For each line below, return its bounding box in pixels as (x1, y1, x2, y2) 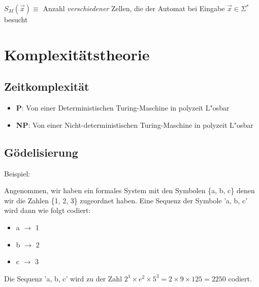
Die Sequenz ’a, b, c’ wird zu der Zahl (4, 273, 122, 283)
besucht (4, 14, 28, 24)
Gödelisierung (4, 144, 78, 160)
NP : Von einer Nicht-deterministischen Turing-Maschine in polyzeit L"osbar (16, 119, 253, 130)
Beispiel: (4, 168, 30, 178)
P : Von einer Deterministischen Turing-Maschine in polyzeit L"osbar (16, 102, 230, 113)
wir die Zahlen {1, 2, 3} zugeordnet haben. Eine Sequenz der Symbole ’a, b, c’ (4, 195, 248, 205)
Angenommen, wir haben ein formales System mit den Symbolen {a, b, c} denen (4, 185, 255, 196)
